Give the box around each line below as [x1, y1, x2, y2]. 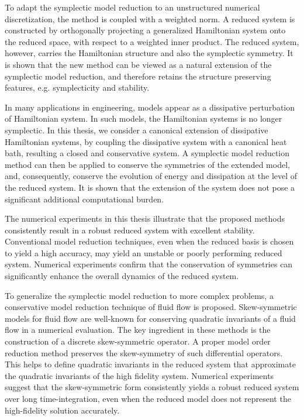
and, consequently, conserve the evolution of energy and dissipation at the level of [5, 170, 298, 182]
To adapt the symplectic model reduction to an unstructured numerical [5, 1, 260, 13]
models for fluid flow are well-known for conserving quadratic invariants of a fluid [5, 312, 296, 324]
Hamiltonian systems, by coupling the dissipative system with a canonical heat [5, 135, 287, 147]
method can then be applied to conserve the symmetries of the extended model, [5, 158, 290, 170]
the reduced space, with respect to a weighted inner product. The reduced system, [5, 35, 299, 47]
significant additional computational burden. [5, 192, 164, 205]
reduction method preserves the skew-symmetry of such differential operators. [5, 346, 283, 359]
